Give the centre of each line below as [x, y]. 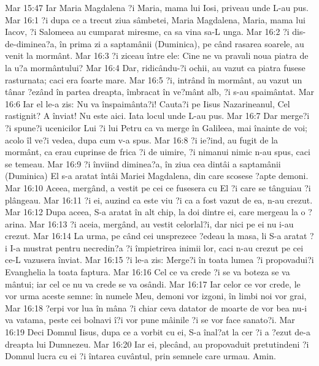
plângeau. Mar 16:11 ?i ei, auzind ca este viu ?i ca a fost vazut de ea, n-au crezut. [159, 200]
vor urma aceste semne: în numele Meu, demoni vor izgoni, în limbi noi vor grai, [156, 296]
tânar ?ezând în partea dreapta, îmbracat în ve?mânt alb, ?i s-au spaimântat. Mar [159, 92]
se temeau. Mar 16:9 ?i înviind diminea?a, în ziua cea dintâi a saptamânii [143, 163]
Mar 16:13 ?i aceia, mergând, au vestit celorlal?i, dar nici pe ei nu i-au [161, 223]
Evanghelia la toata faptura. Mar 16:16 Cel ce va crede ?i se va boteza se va [148, 272]
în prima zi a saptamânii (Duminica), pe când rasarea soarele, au [182, 43]
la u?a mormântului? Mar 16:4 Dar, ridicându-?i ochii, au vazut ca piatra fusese [155, 67]
